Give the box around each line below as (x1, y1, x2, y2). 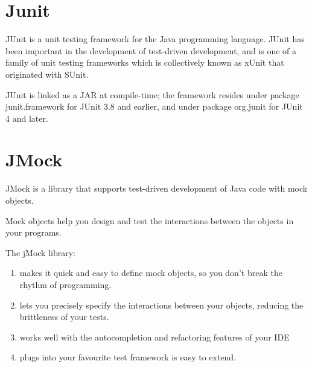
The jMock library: (5, 246, 75, 259)
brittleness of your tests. (19, 310, 109, 323)
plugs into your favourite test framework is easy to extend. (19, 351, 237, 363)
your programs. (5, 226, 62, 239)
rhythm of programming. (19, 278, 112, 290)
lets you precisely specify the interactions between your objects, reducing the (19, 298, 304, 311)
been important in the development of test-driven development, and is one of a (5, 44, 297, 57)
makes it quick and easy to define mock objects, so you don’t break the (19, 266, 282, 279)
